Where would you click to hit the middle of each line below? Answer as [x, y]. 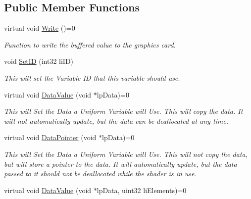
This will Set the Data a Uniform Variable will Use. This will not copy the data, [126, 154]
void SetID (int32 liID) [39, 61]
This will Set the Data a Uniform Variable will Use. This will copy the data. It [124, 111]
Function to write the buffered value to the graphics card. [90, 44]
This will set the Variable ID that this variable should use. [92, 77]
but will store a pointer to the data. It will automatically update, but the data [121, 164]
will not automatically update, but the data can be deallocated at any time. [116, 121]
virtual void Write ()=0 [40, 28]
